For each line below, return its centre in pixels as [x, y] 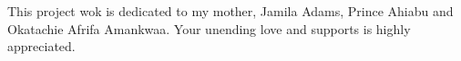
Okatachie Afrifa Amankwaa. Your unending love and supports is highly [209, 28]
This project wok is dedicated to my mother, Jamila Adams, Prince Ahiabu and [230, 11]
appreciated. [41, 46]
